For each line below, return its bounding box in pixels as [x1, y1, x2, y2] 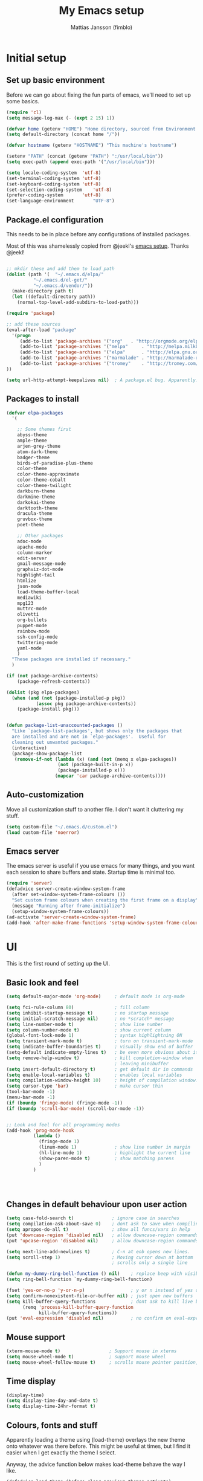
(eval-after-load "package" [6, 327, 77, 333]
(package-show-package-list [11, 750, 83, 757]
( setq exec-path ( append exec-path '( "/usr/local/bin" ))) [6, 159, 155, 165]
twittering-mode [17, 639, 59, 645]
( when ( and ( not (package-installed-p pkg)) [11, 695, 126, 701]
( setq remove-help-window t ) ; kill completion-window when [6, 1055, 193, 1061]
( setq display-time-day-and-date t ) [6, 1398, 98, 1404]
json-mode [17, 583, 42, 589]
